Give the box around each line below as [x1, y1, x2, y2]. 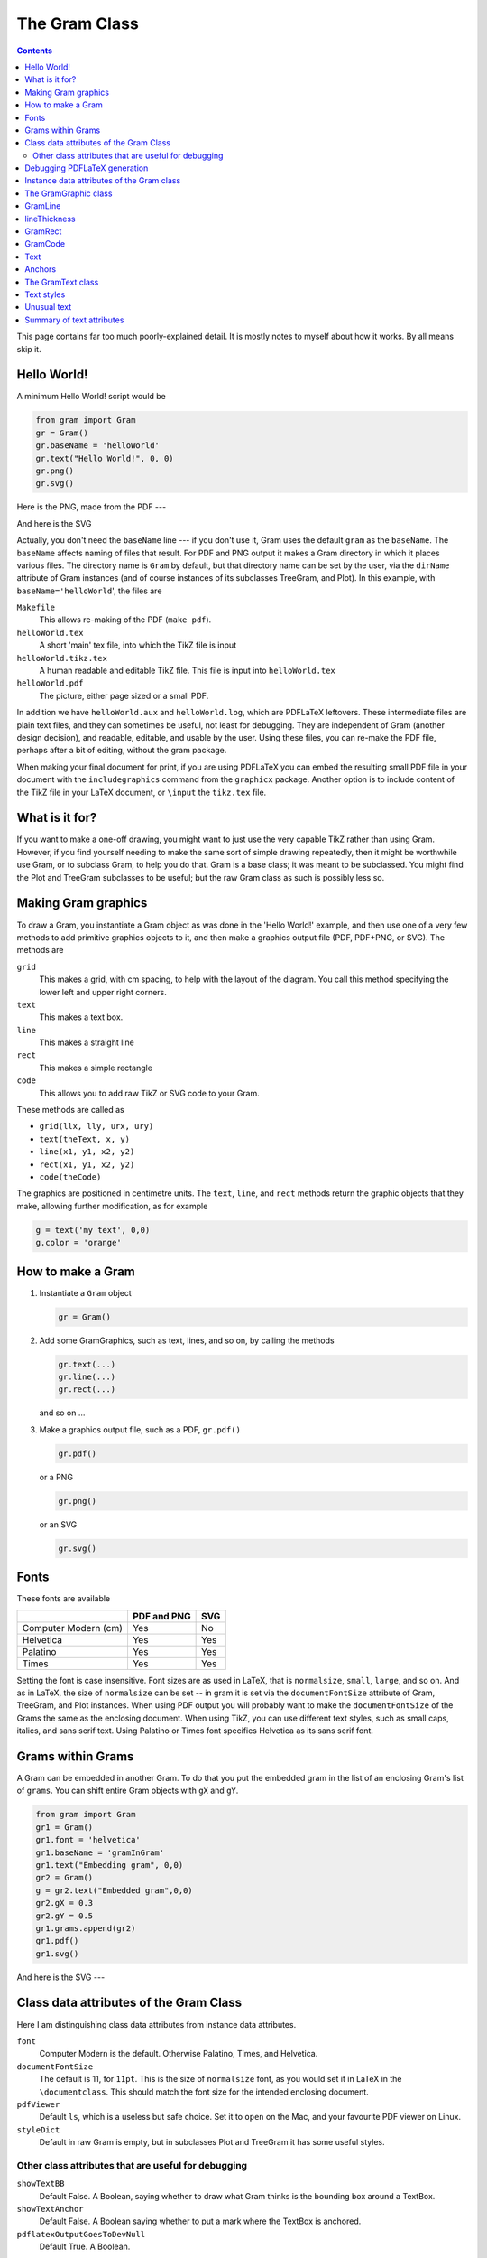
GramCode [24, 238, 66, 249]
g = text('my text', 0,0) [35, 1225, 151, 1235]
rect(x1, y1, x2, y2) [39, 1159, 135, 1170]
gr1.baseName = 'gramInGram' [35, 1847, 165, 1858]
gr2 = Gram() [35, 1872, 94, 1883]
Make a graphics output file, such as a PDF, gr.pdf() [39, 1423, 241, 1435]
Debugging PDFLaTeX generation [24, 163, 149, 173]
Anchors [24, 264, 57, 275]
